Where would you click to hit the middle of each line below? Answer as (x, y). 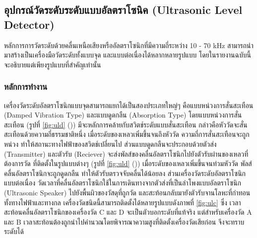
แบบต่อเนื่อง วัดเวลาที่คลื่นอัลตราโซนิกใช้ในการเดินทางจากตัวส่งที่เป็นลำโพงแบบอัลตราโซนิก (123, 183)
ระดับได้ (14, 231)
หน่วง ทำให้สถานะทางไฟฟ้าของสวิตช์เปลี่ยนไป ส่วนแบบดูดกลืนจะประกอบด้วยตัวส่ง (110, 144)
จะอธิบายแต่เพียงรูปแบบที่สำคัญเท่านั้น (53, 64)
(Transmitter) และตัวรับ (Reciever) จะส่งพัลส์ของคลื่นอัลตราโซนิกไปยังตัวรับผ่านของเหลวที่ (126, 153)
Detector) (29, 24)
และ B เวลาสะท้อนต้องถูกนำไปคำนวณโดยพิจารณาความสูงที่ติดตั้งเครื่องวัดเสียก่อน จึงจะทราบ (124, 221)
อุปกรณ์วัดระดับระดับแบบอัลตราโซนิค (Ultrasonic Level (123, 10)
